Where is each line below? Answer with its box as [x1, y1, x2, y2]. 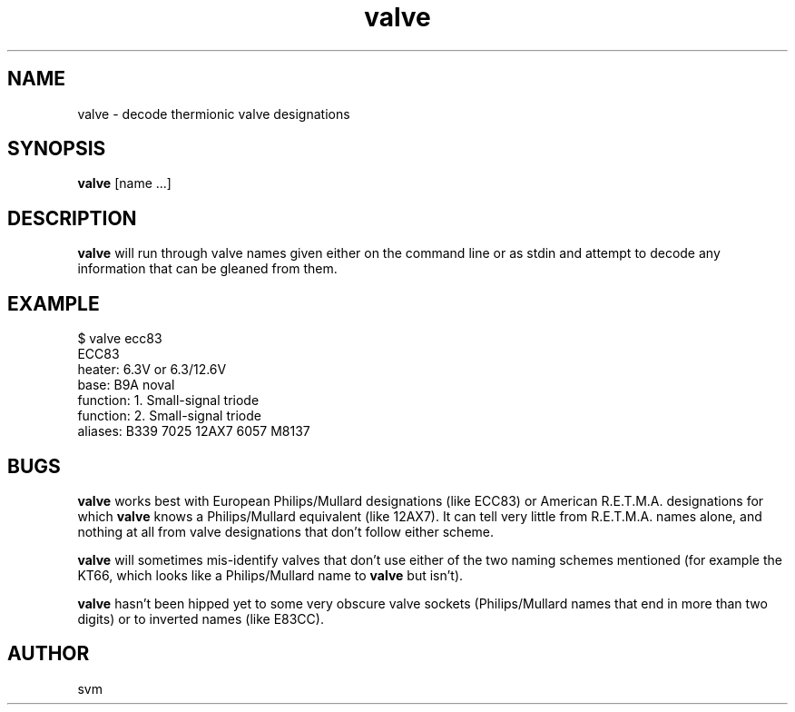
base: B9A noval [77, 377, 175, 393]
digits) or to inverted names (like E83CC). [77, 610, 324, 627]
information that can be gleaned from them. [77, 261, 338, 277]
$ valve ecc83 [77, 331, 162, 347]
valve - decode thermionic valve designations [77, 105, 350, 122]
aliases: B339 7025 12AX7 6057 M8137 [77, 423, 310, 440]
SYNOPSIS [7, 137, 106, 161]
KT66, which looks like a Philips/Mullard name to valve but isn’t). [77, 567, 464, 583]
